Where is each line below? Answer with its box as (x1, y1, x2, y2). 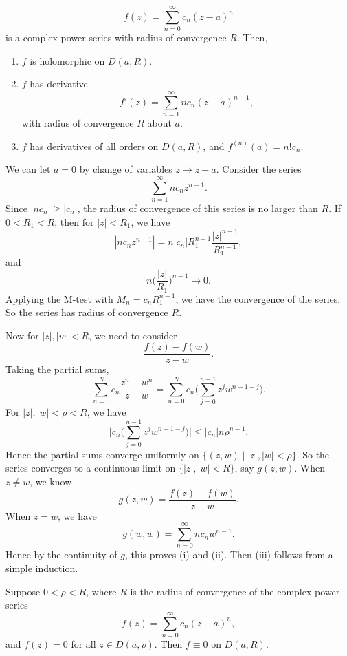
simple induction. (5, 561, 78, 575)
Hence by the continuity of (5, 547, 117, 562)
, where (86, 584, 117, 598)
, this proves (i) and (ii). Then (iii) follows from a (124, 547, 333, 562)
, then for (54, 214, 94, 229)
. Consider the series (216, 162, 302, 176)
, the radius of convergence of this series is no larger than (77, 200, 318, 215)
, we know (30, 474, 72, 489)
